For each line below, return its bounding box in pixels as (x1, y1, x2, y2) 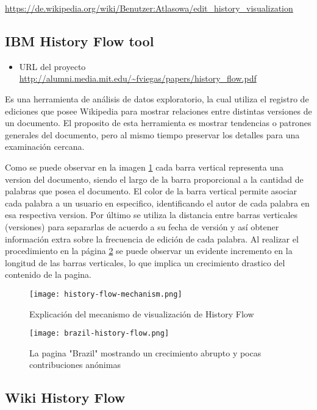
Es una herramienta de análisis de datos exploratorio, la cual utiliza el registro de (5, 92, 309, 105)
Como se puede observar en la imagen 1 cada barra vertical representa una (5, 160, 284, 173)
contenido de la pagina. (5, 268, 91, 281)
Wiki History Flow (5, 388, 126, 407)
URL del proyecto (19, 60, 86, 72)
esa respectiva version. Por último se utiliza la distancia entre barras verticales (5, 208, 298, 221)
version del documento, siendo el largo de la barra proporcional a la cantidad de (5, 172, 304, 185)
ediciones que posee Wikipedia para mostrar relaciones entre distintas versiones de (5, 104, 312, 117)
